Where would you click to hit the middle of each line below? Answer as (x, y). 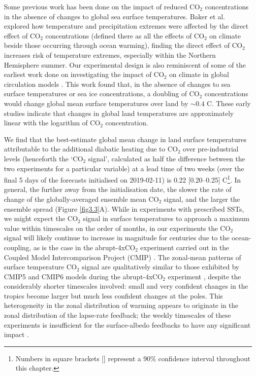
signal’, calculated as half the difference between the (167, 158)
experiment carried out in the (185, 247)
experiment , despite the (204, 276)
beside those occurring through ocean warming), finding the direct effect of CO (123, 45)
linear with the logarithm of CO (52, 123)
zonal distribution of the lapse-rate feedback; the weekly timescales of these (117, 315)
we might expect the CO (41, 218)
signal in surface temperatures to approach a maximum (166, 218)
